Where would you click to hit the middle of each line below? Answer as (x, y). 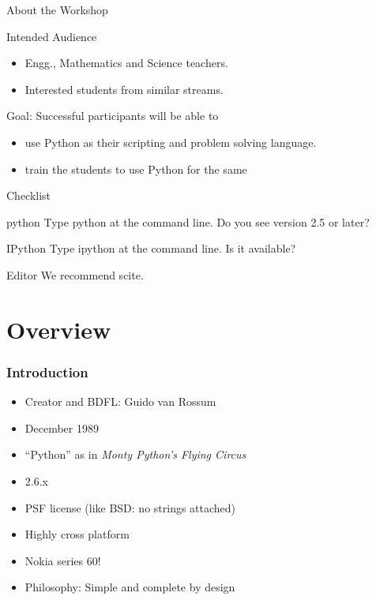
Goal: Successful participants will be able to (113, 116)
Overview (59, 329)
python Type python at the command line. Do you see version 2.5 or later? (188, 221)
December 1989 (62, 427)
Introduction (47, 371)
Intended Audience (52, 36)
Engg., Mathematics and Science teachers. (126, 63)
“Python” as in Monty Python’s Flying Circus (135, 454)
